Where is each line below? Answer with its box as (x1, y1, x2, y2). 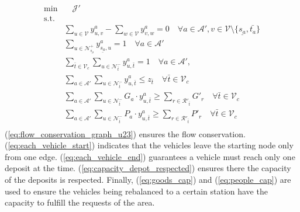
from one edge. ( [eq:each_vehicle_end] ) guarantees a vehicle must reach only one (5, 150, 295, 162)
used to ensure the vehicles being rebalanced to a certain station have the (5, 185, 268, 197)
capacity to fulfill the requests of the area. (5, 196, 155, 208)
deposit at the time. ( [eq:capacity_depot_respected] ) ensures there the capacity (5, 162, 291, 174)
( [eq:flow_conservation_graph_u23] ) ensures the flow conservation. (5, 127, 246, 140)
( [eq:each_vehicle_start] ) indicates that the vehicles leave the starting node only (5, 139, 294, 151)
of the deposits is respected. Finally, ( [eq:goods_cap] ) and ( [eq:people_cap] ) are (5, 173, 291, 186)
